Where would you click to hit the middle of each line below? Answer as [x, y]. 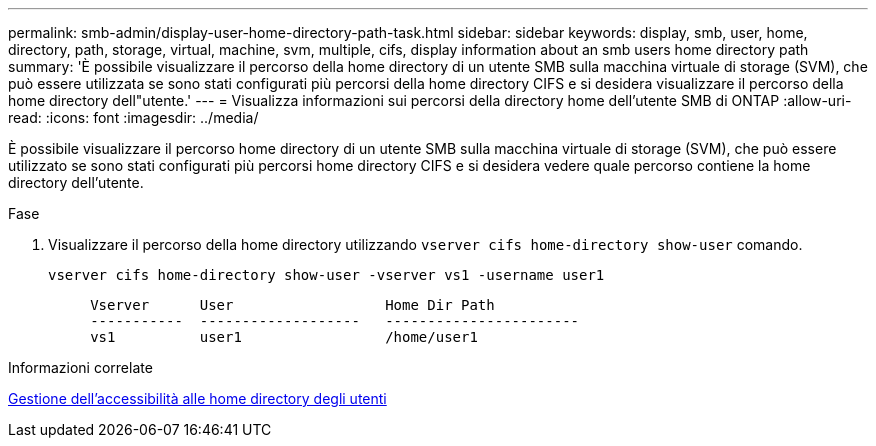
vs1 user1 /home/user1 [284, 337]
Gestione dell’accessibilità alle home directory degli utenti [197, 398]
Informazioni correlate [80, 367]
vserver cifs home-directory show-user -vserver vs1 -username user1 [326, 275]
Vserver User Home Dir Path [292, 305]
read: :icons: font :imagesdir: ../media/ [133, 117]
